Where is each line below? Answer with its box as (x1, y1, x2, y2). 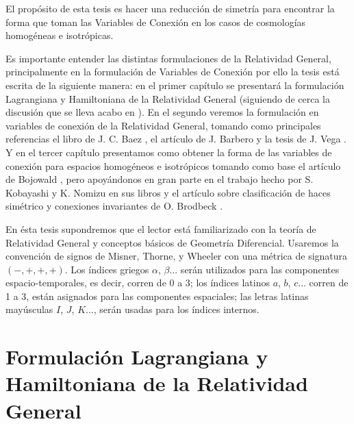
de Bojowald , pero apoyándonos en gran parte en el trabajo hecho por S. (5, 172, 314, 186)
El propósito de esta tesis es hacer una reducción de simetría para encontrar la (5, 1, 335, 15)
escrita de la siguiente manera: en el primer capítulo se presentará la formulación (5, 77, 344, 92)
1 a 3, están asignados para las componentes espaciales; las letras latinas (5, 288, 309, 303)
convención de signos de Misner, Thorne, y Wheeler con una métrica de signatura (5, 249, 348, 263)
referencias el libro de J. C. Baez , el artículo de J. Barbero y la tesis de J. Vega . (5, 132, 346, 146)
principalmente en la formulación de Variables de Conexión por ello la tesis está (5, 64, 340, 79)
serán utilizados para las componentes (180, 262, 340, 276)
